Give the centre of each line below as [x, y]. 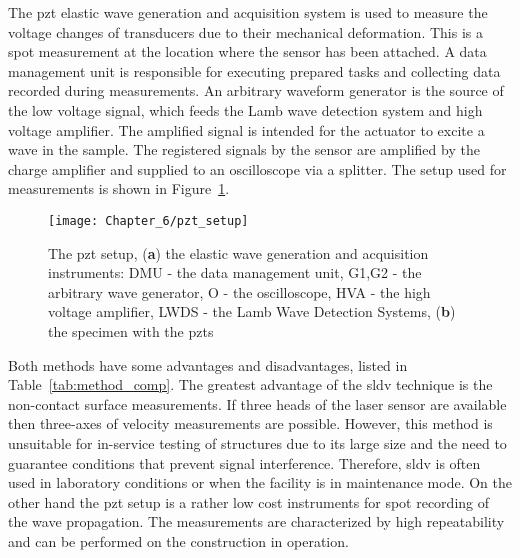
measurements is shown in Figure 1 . [119, 188]
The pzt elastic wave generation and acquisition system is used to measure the [248, 12]
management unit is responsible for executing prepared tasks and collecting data [254, 70]
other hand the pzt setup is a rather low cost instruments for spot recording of [249, 501]
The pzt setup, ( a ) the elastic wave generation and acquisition [238, 252]
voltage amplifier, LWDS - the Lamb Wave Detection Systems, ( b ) [252, 311]
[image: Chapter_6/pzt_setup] [148, 220]
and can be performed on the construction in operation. [178, 540]
